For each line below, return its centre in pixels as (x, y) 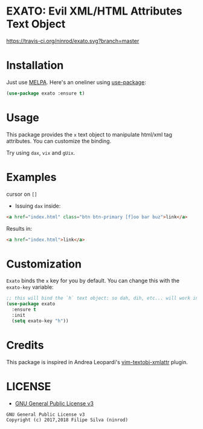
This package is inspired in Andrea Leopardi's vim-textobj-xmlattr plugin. (97, 362)
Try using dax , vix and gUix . (41, 152)
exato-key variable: (30, 287)
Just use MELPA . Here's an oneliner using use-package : (76, 82)
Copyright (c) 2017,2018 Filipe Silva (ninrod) (67, 420)
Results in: (19, 228)
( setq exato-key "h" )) (40, 321)
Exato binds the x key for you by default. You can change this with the (93, 281)
